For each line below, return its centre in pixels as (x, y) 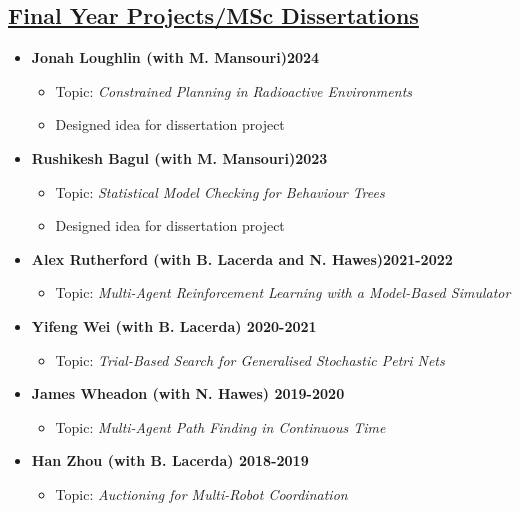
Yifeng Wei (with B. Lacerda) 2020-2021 (174, 325)
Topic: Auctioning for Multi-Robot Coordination (201, 493)
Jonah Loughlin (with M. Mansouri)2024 (175, 57)
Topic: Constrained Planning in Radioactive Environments (234, 90)
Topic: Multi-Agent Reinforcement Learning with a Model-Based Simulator (283, 292)
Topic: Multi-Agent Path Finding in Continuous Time (220, 426)
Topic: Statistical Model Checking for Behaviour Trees (220, 191)
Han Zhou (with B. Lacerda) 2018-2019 (170, 460)
